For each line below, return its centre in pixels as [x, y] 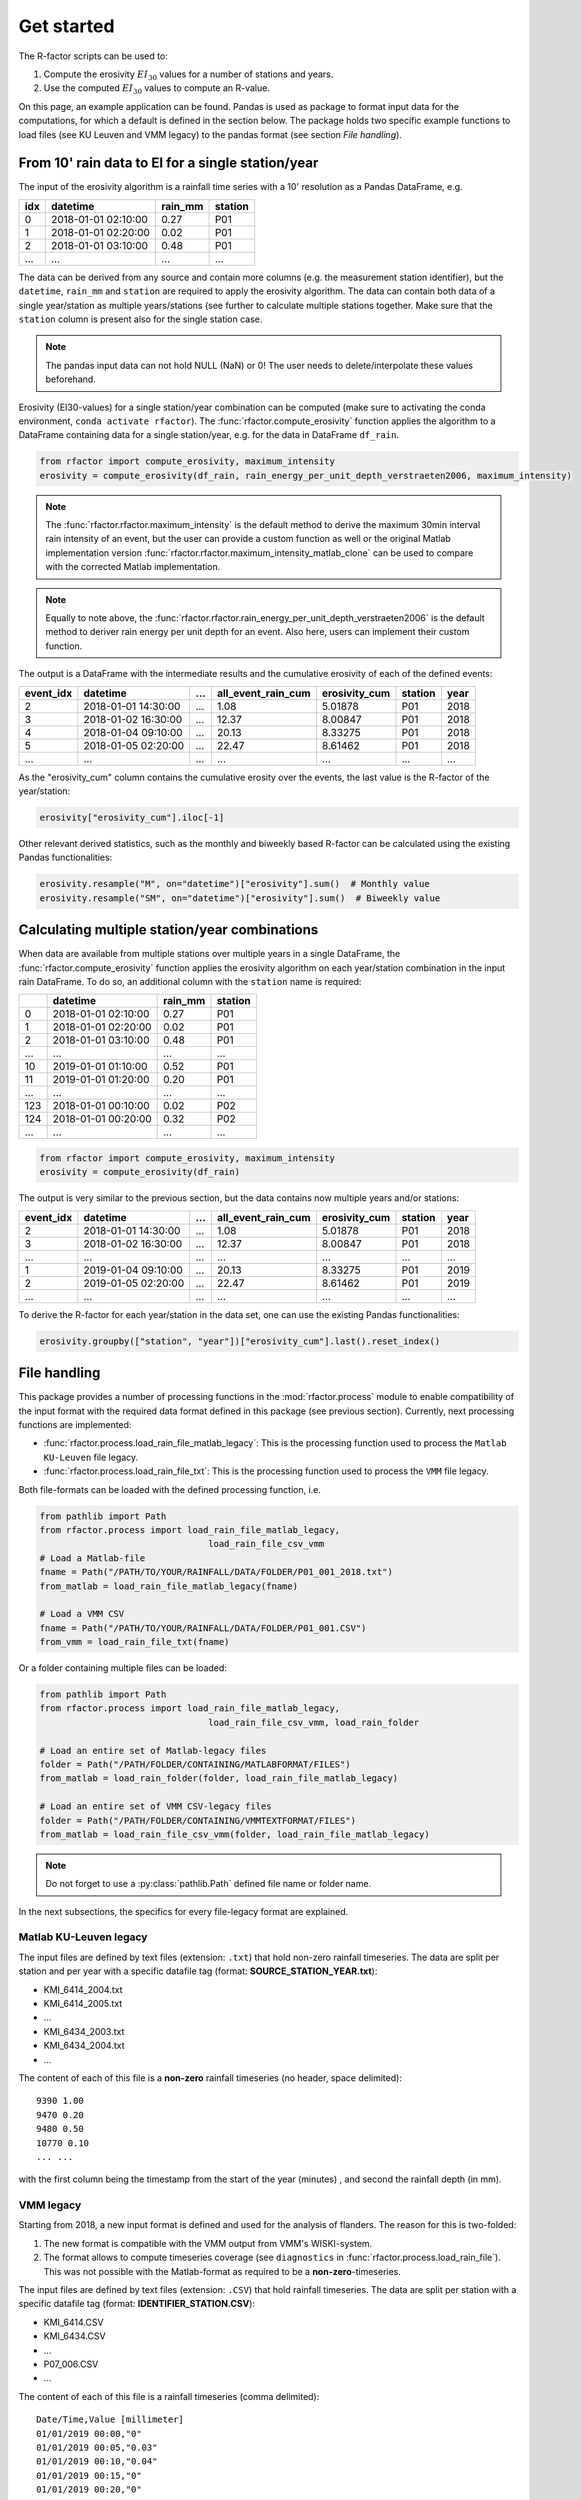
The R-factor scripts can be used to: [93, 56]
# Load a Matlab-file [92, 1558]
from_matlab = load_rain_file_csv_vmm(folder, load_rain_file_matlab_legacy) [234, 1834]
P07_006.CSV [71, 2364]
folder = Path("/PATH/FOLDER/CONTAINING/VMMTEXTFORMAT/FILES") [198, 1820]
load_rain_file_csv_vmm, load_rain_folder [314, 1722]
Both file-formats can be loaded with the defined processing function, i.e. [170, 1489]
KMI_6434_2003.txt [84, 2031]
